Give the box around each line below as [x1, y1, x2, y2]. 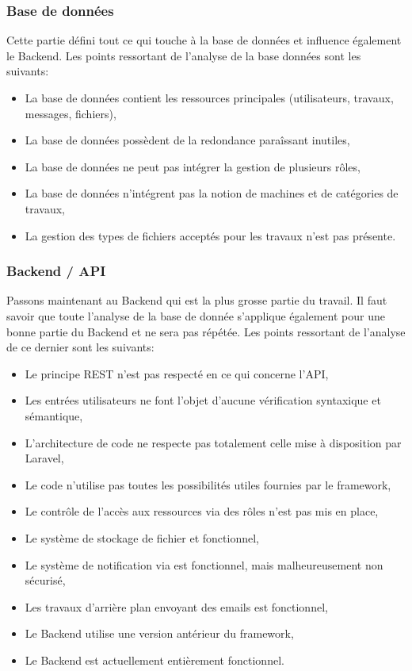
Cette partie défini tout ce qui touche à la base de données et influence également [6, 32, 402, 48]
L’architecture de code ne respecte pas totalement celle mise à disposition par [25, 434, 402, 451]
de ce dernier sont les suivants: [6, 339, 154, 355]
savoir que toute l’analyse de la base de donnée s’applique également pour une [6, 307, 385, 324]
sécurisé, [25, 572, 66, 589]
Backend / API [6, 261, 106, 281]
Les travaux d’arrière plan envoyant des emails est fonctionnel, [25, 598, 328, 615]
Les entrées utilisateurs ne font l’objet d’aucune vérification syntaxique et [25, 392, 381, 408]
